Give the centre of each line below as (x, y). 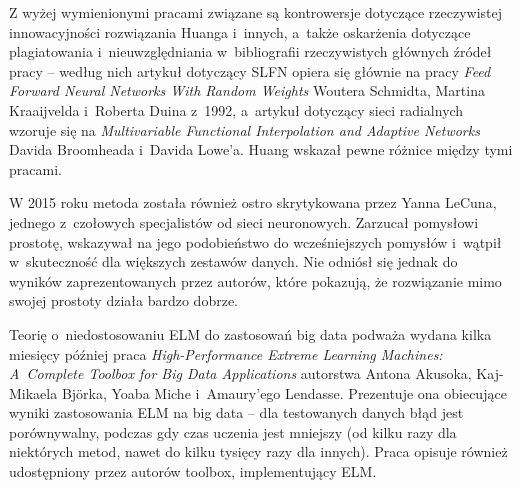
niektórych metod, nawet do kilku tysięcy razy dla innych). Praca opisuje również (258, 451)
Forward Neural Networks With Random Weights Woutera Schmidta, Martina (247, 90)
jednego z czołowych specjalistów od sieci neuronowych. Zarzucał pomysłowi (244, 221)
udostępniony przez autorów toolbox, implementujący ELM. (193, 471)
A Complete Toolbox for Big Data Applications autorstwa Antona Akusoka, (240, 373)
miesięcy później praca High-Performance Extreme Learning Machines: (226, 353)
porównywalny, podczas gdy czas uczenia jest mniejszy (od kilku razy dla (233, 431)
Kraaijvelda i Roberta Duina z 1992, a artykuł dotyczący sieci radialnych (236, 109)
